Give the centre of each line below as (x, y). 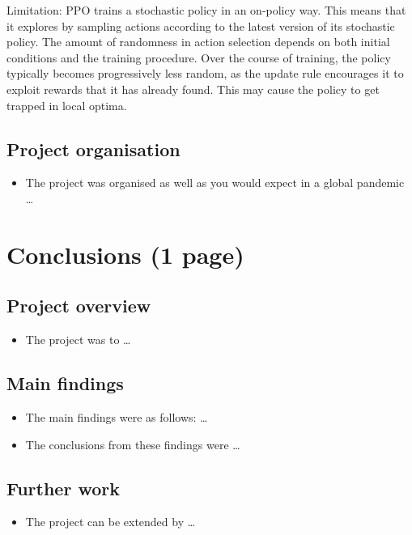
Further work (63, 488)
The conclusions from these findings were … (133, 444)
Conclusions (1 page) (125, 254)
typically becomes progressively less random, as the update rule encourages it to (205, 73)
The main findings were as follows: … (117, 416)
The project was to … (78, 340)
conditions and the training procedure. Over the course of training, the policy (199, 57)
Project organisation (93, 149)
